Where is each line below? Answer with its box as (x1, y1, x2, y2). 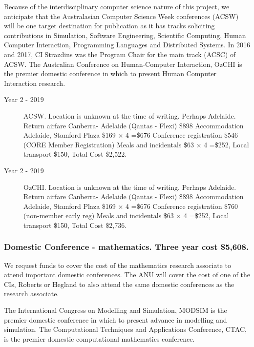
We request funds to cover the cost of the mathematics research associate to (4, 260, 231, 270)
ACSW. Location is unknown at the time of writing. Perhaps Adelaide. (23, 110, 236, 121)
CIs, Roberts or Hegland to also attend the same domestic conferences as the (4, 279, 234, 289)
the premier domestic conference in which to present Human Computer (4, 68, 217, 79)
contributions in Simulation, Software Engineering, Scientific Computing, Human (4, 30, 246, 40)
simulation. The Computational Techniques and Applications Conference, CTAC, (4, 324, 247, 334)
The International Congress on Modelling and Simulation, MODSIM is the (4, 305, 227, 315)
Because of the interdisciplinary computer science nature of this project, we (4, 1, 230, 11)
